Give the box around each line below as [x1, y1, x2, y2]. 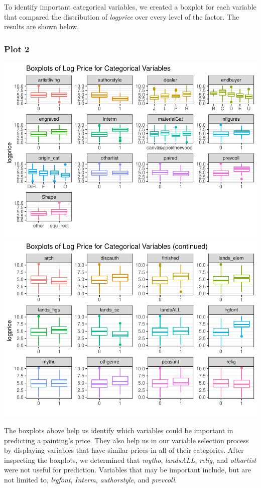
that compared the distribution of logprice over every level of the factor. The [4, 11, 239, 22]
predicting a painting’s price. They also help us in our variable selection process [4, 435, 249, 445]
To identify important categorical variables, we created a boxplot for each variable [4, 2, 256, 12]
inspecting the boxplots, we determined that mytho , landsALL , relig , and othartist [4, 454, 256, 465]
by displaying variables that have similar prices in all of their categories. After [4, 445, 244, 455]
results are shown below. [4, 21, 79, 32]
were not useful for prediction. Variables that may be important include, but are [4, 464, 251, 475]
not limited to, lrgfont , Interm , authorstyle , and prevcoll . [4, 474, 177, 484]
